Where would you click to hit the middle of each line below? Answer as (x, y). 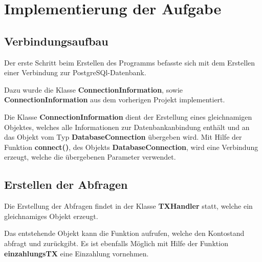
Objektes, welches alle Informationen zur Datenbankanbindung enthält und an (127, 127)
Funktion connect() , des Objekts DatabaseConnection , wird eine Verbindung (131, 147)
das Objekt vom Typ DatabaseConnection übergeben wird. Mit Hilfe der (123, 137)
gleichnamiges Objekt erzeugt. (51, 216)
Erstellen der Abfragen (66, 184)
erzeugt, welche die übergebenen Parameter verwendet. (90, 157)
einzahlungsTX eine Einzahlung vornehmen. (77, 253)
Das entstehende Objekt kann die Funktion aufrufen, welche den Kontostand (124, 233)
